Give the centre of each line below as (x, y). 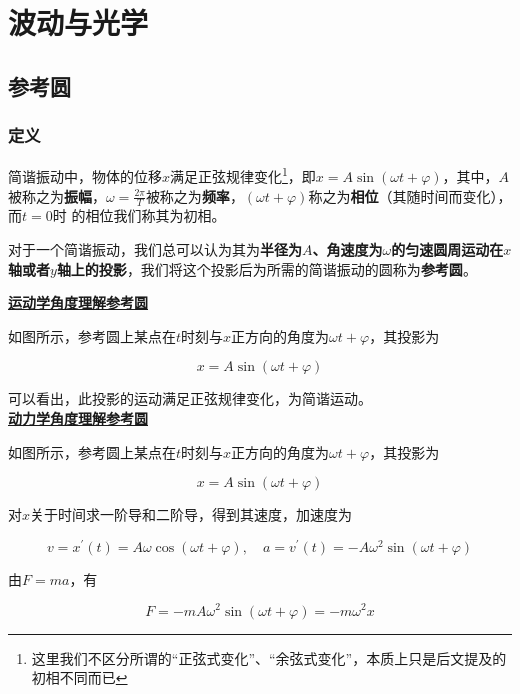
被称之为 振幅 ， (57, 195)
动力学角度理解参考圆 (78, 418)
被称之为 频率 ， (194, 195)
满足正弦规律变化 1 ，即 (243, 175)
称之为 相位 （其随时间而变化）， (410, 195)
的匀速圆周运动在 (447, 249)
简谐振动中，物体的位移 (85, 176)
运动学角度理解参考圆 (78, 302)
